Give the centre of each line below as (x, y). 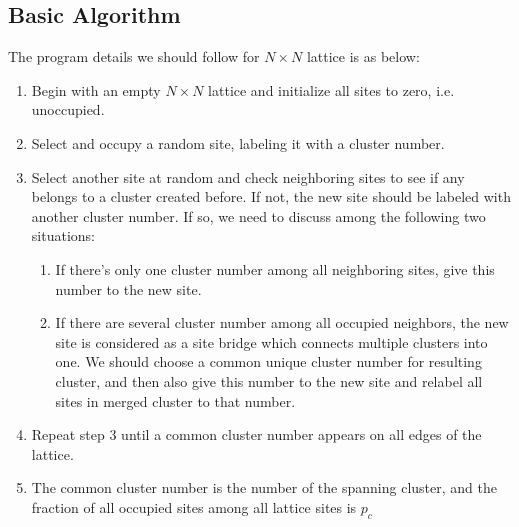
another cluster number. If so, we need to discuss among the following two (258, 215)
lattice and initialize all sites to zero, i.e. (331, 89)
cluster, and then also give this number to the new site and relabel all (269, 380)
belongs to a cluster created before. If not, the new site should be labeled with (271, 196)
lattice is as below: (363, 56)
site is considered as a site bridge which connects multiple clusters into (271, 341)
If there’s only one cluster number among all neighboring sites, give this (275, 268)
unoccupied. (68, 109)
